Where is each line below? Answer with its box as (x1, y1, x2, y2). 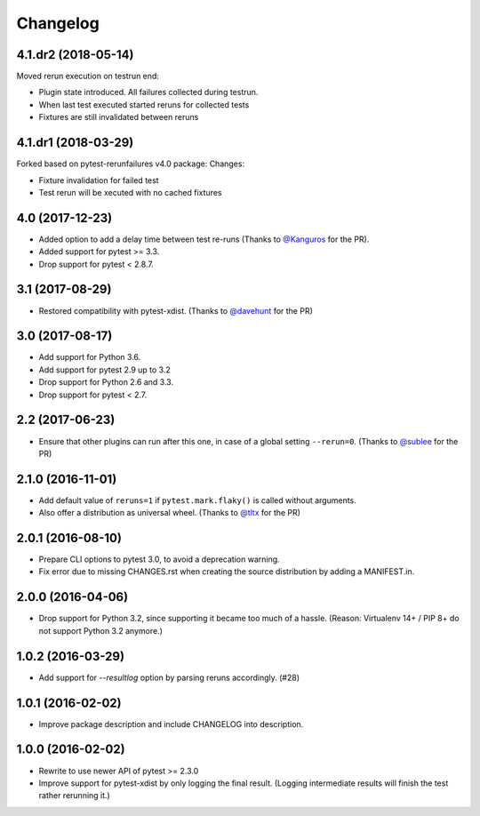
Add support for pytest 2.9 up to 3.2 (38, 364, 171, 375)
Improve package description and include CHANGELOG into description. (38, 718, 304, 729)
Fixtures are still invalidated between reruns (38, 112, 199, 123)
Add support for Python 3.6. (38, 352, 141, 363)
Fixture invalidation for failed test (38, 174, 159, 186)
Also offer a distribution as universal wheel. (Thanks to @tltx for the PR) (38, 508, 301, 518)
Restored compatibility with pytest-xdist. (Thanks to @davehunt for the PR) (38, 305, 313, 316)
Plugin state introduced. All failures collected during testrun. (38, 87, 259, 98)
